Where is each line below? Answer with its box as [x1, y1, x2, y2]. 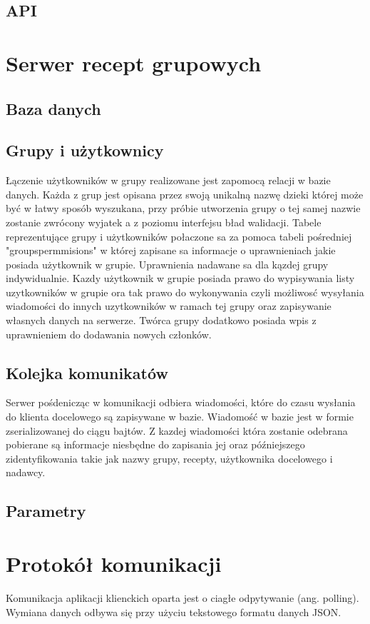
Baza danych [6, 97, 101, 119]
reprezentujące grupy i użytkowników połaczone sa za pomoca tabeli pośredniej [6, 228, 352, 243]
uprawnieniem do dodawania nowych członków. [6, 326, 212, 341]
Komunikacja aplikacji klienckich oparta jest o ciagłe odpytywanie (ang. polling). [6, 590, 359, 605]
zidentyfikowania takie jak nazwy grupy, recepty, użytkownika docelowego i [6, 451, 333, 466]
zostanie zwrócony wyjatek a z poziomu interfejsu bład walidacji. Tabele [6, 214, 322, 229]
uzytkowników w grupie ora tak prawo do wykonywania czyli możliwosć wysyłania [6, 284, 364, 299]
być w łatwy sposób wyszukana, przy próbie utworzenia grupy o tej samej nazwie [6, 201, 361, 216]
